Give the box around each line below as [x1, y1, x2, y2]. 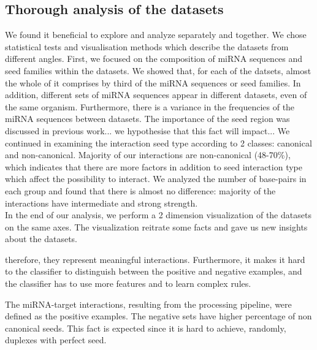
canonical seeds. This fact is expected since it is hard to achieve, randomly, [5, 321, 286, 334]
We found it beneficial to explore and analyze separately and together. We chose [5, 28, 307, 41]
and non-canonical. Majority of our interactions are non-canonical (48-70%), [5, 148, 291, 161]
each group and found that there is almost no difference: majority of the [5, 184, 276, 197]
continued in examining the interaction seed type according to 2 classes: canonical [5, 136, 312, 149]
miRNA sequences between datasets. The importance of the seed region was [5, 112, 290, 125]
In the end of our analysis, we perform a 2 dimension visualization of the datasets [5, 208, 311, 221]
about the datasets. [5, 232, 77, 245]
